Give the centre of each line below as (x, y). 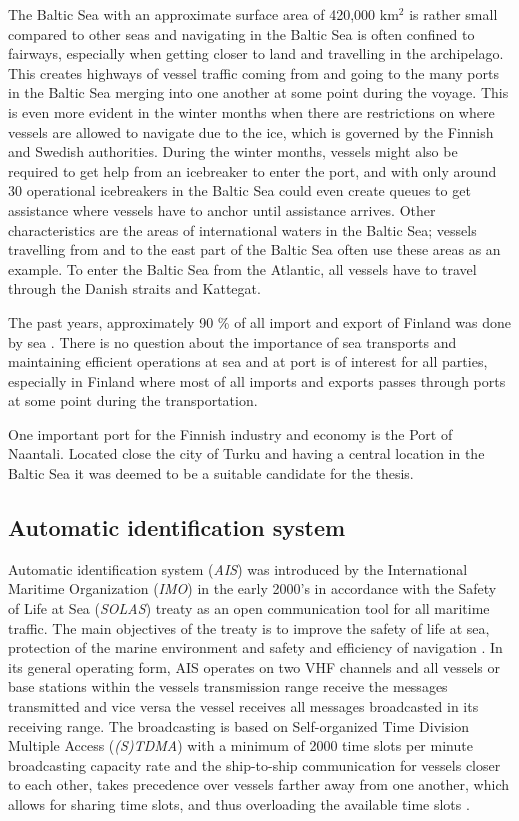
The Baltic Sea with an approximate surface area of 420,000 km (203, 14)
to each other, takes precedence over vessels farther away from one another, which (259, 784)
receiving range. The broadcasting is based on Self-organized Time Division (239, 725)
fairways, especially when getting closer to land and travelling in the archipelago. (256, 53)
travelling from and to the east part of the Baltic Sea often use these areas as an (254, 249)
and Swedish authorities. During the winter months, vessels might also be (233, 151)
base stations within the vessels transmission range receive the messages (228, 686)
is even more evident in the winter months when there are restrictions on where (251, 111)
